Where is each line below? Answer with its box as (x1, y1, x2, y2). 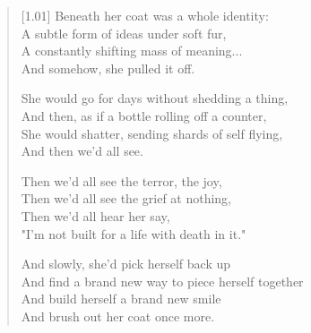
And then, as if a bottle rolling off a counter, (21, 106, 267, 124)
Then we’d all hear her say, (21, 206, 170, 225)
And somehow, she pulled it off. (21, 58, 195, 77)
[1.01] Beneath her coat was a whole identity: (21, 6, 269, 24)
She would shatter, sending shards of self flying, (21, 124, 283, 142)
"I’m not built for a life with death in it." (21, 224, 246, 243)
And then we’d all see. (21, 141, 143, 160)
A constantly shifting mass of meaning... (21, 41, 243, 60)
